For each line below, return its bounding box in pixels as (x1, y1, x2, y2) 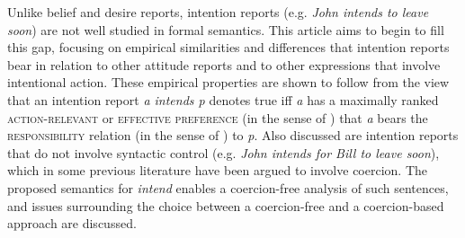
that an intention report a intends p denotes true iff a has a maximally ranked (7, 90, 439, 109)
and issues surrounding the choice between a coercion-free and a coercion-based (7, 196, 444, 215)
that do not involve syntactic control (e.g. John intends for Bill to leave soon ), (7, 143, 440, 162)
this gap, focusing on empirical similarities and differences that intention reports (7, 38, 450, 57)
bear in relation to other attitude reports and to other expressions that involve (7, 55, 441, 74)
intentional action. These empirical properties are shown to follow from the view (7, 73, 450, 92)
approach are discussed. (7, 214, 137, 233)
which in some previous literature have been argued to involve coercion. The (7, 161, 427, 180)
